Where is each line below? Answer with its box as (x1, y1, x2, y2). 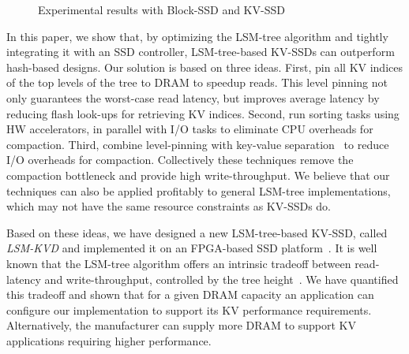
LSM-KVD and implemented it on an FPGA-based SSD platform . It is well (6, 240, 377, 256)
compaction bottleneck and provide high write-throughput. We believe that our (6, 166, 390, 183)
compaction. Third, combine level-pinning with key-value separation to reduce (6, 136, 389, 152)
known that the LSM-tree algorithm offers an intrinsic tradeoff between (6, 255, 351, 271)
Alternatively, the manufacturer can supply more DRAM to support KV (6, 317, 356, 334)
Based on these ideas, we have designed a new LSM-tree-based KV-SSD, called (6, 224, 388, 240)
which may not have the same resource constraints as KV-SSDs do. (6, 198, 331, 214)
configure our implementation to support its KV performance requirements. (6, 301, 372, 318)
